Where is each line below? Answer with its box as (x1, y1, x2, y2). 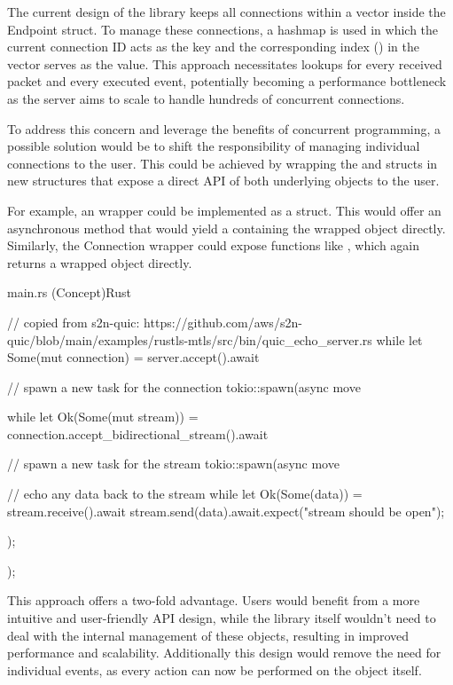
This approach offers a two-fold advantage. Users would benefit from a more (7, 591, 420, 610)
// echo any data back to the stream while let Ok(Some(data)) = (7, 484, 363, 503)
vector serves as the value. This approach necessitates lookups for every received (7, 54, 442, 73)
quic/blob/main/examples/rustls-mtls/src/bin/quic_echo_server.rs (7, 330, 372, 349)
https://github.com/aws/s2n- (144, 312, 302, 331)
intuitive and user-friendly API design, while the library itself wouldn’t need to (7, 609, 436, 627)
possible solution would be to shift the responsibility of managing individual (7, 137, 420, 155)
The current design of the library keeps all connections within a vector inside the (7, 3, 446, 20)
